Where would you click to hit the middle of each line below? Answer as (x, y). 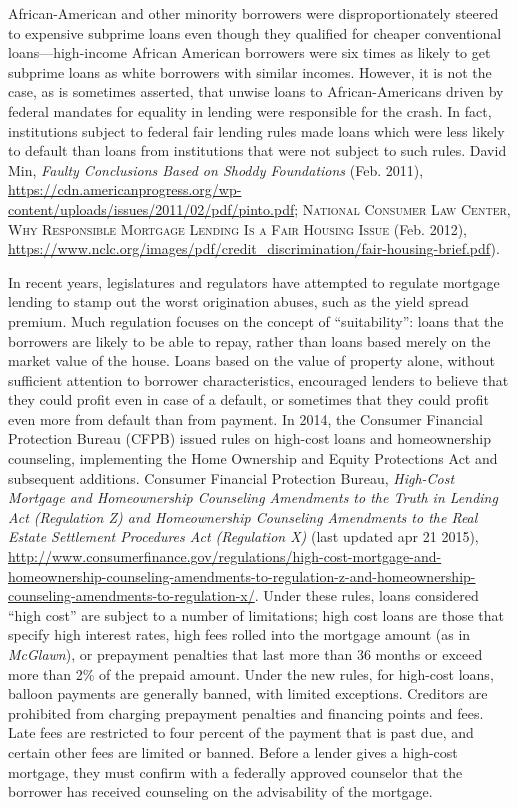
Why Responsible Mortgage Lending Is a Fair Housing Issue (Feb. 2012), (238, 228)
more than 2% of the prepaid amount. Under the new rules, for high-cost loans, (251, 673)
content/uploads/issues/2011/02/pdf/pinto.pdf (151, 208)
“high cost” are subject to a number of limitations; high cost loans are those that (256, 614)
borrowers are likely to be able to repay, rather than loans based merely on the (249, 340)
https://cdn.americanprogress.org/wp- (125, 189)
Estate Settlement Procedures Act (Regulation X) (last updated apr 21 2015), (243, 536)
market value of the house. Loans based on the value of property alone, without (252, 360)
